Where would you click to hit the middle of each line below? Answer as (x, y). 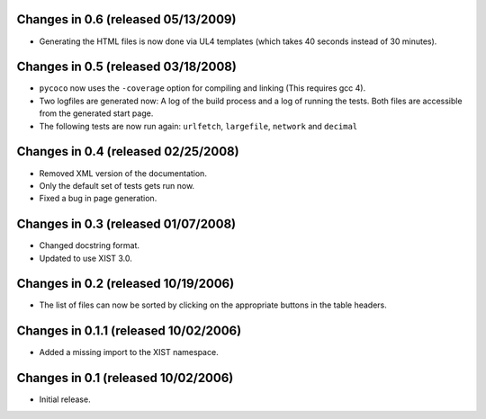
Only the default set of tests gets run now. (117, 185)
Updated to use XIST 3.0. (85, 258)
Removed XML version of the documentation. (123, 173)
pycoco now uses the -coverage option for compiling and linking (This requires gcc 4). (202, 88)
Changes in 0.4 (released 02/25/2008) (128, 152)
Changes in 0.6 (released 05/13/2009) (126, 19)
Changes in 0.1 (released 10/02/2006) (125, 378)
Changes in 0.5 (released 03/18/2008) (127, 67)
